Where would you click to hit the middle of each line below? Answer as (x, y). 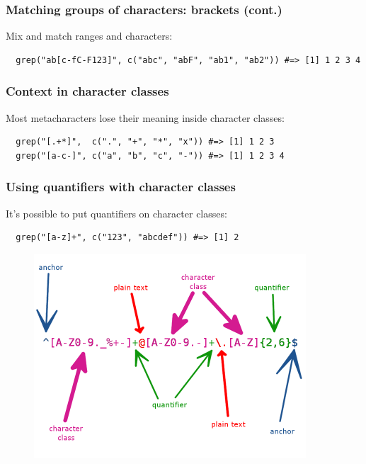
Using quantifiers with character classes (121, 187)
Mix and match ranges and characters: (89, 36)
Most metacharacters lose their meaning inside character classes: (145, 117)
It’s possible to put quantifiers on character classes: (116, 213)
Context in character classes (87, 91)
